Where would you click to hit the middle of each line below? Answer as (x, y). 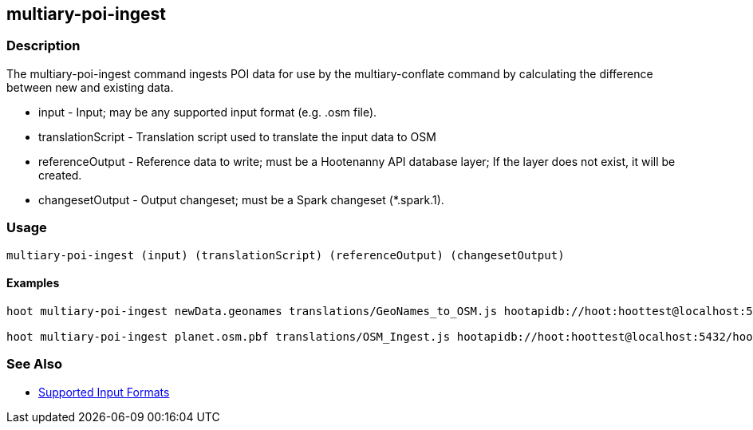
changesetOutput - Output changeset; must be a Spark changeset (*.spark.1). (241, 199)
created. (60, 175)
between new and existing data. (90, 87)
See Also (34, 364)
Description (43, 46)
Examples (33, 283)
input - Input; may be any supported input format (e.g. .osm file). (208, 112)
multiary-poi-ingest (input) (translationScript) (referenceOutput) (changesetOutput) (286, 255)
